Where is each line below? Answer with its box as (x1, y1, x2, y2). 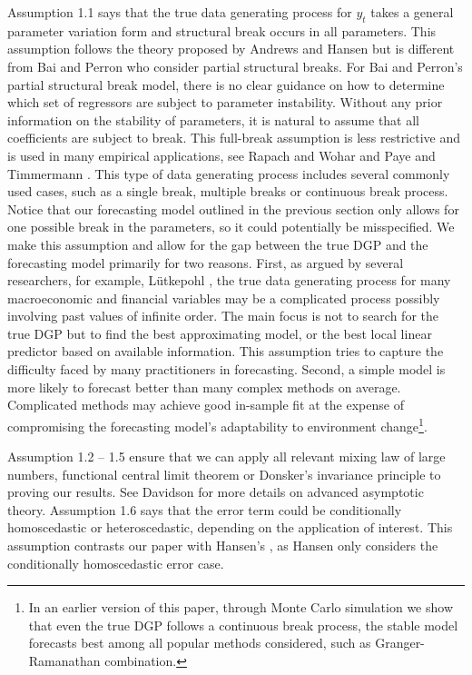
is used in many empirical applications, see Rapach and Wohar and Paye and (7, 145, 436, 164)
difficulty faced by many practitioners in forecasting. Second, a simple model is (7, 360, 446, 379)
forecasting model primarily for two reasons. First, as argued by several (7, 253, 404, 272)
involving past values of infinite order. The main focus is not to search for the (7, 306, 438, 325)
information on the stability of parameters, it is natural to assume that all (7, 110, 420, 129)
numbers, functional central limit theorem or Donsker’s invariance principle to (7, 464, 441, 483)
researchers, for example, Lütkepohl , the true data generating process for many (7, 271, 451, 290)
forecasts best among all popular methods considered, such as (28, 633, 371, 652)
